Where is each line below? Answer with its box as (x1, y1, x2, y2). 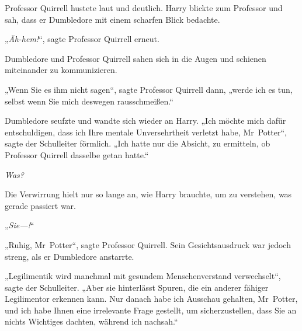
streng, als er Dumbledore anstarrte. (5, 250, 134, 262)
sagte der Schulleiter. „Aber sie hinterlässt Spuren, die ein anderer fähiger (5, 281, 269, 293)
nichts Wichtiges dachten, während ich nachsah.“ (5, 315, 178, 327)
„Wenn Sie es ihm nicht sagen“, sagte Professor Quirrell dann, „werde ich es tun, (5, 83, 293, 95)
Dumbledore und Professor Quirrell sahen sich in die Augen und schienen (5, 52, 266, 64)
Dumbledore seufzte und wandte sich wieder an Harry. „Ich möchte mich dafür (5, 114, 286, 127)
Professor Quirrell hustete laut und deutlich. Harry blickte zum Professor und (5, 2, 283, 13)
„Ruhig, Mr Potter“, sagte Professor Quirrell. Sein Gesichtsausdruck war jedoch (5, 238, 291, 250)
